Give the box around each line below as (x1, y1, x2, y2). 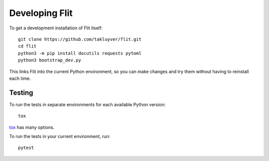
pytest (18, 145, 34, 151)
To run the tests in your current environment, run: (9, 133, 111, 139)
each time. (9, 75, 31, 81)
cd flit (18, 43, 37, 49)
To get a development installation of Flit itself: (9, 25, 103, 31)
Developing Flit (9, 7, 73, 18)
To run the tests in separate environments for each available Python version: (9, 101, 166, 107)
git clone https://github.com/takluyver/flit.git (18, 36, 142, 42)
